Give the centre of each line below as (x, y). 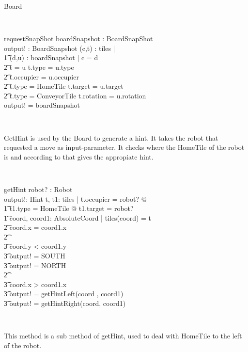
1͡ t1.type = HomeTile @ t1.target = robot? (69, 208)
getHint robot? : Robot (38, 189)
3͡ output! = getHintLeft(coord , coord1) (64, 294)
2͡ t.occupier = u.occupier (41, 76)
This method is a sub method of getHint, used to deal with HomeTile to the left (123, 336)
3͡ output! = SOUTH (35, 256)
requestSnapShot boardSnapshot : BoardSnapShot (78, 39)
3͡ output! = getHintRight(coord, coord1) (65, 303)
